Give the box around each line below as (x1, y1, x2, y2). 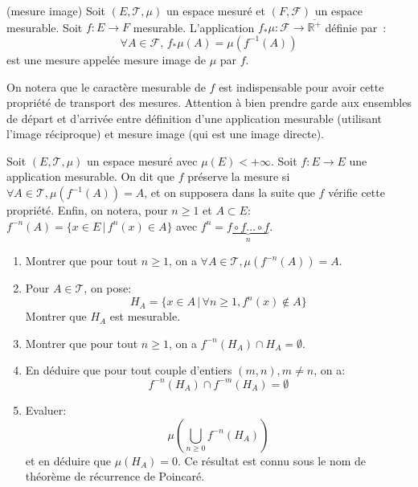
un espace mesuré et (166, 2, 265, 18)
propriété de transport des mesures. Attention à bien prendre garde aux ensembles (6, 94, 412, 111)
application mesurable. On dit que (6, 168, 174, 185)
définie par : (325, 18, 387, 35)
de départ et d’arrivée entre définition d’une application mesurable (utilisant (6, 109, 383, 126)
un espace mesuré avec (87, 152, 198, 169)
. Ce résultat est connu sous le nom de (178, 452, 367, 469)
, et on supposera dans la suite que (144, 184, 315, 201)
